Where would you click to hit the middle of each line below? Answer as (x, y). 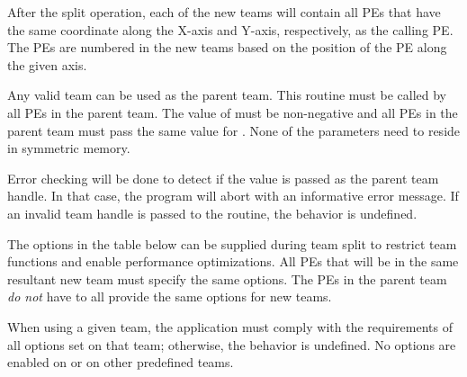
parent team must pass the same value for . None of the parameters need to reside (234, 130)
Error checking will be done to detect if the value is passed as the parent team (223, 178)
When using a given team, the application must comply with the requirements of (230, 326)
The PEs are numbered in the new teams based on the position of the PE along (227, 47)
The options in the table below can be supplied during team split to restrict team (232, 243)
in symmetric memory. (69, 148)
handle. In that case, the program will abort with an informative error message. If (233, 196)
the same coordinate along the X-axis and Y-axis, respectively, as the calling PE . (230, 29)
